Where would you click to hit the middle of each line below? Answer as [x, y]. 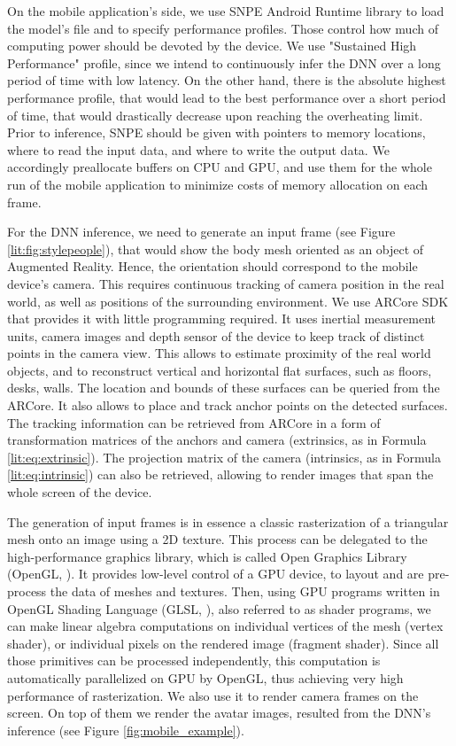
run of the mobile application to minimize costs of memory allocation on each [218, 184]
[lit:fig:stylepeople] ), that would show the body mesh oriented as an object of [216, 249]
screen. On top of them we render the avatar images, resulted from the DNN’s [219, 713]
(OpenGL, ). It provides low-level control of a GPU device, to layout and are [216, 574]
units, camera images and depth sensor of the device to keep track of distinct [216, 335]
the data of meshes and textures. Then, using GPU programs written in [245, 591]
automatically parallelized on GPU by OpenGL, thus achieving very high [205, 677]
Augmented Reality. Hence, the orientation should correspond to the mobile [213, 266]
